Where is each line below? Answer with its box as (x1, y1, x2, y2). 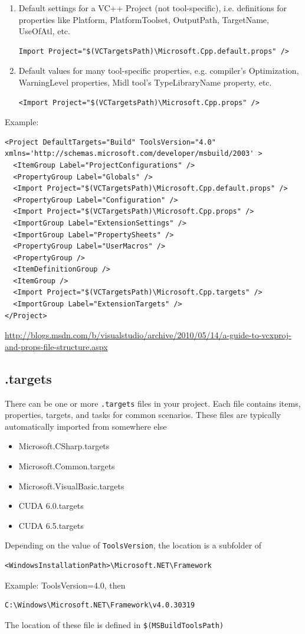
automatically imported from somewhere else (5, 420, 167, 432)
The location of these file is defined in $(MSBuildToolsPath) (5, 618, 224, 630)
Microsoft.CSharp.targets (18, 440, 110, 452)
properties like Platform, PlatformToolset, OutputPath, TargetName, (18, 13, 269, 25)
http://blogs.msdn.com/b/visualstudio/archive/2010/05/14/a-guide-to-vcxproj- (5, 329, 291, 341)
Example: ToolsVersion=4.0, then (5, 579, 126, 591)
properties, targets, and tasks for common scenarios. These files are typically (5, 408, 281, 421)
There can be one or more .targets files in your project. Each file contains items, (5, 397, 301, 409)
